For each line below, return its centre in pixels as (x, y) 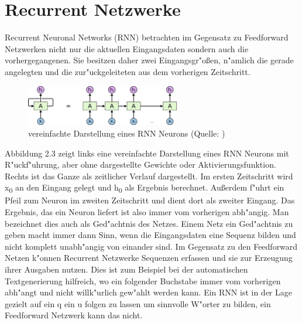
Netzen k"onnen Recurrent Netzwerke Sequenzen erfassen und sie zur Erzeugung (149, 258)
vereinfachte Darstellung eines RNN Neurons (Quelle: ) (127, 133)
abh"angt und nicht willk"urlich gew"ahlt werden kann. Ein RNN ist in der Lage (148, 292)
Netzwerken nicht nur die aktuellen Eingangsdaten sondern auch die (127, 48)
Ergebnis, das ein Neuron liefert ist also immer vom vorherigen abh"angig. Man (147, 212)
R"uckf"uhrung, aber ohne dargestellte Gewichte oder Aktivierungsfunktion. (140, 164)
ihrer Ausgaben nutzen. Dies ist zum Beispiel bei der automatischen (126, 269)
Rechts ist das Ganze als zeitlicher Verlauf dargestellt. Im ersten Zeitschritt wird (149, 176)
